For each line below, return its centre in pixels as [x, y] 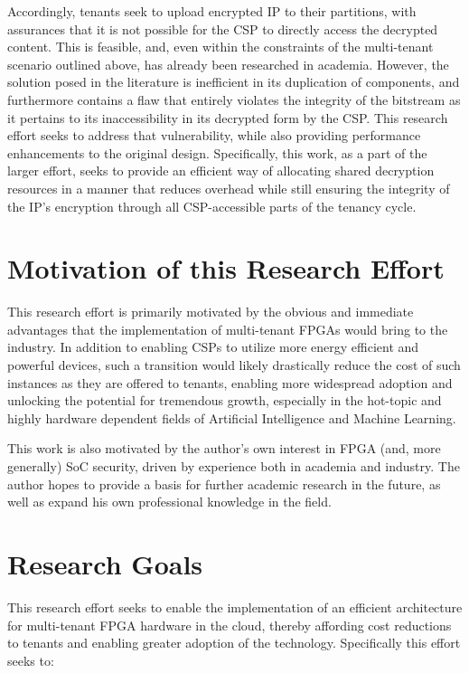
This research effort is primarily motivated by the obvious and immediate [211, 312]
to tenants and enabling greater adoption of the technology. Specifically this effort [234, 643]
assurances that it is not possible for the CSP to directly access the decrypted [223, 28]
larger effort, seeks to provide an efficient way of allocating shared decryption [221, 171]
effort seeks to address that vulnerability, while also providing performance [214, 135]
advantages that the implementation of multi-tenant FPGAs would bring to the [228, 329]
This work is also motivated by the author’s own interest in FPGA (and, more [224, 448]
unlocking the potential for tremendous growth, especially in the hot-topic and [225, 400]
